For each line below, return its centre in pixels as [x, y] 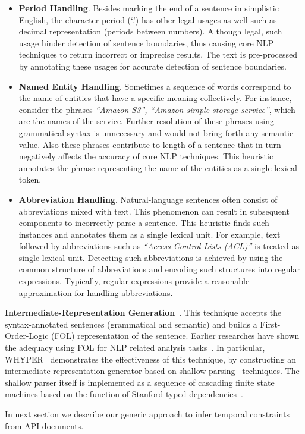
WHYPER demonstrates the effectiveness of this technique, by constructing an [150, 359]
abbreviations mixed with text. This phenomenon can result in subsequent [154, 211]
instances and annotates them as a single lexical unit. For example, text [150, 234]
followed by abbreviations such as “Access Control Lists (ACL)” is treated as [159, 246]
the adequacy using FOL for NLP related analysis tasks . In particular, [135, 347]
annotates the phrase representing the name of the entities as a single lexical [158, 167]
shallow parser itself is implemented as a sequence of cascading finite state [140, 382]
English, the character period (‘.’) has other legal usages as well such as [148, 19]
